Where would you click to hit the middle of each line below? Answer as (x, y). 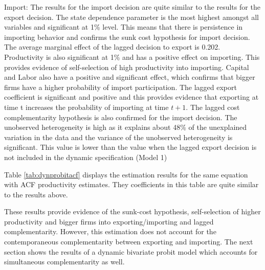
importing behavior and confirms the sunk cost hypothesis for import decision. (127, 37)
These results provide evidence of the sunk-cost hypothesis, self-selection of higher (132, 211)
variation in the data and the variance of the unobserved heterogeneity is (118, 137)
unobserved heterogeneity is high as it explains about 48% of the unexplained (126, 127)
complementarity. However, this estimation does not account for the (110, 231)
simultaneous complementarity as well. (64, 262)
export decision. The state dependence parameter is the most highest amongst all (131, 17)
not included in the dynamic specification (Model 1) (86, 157)
